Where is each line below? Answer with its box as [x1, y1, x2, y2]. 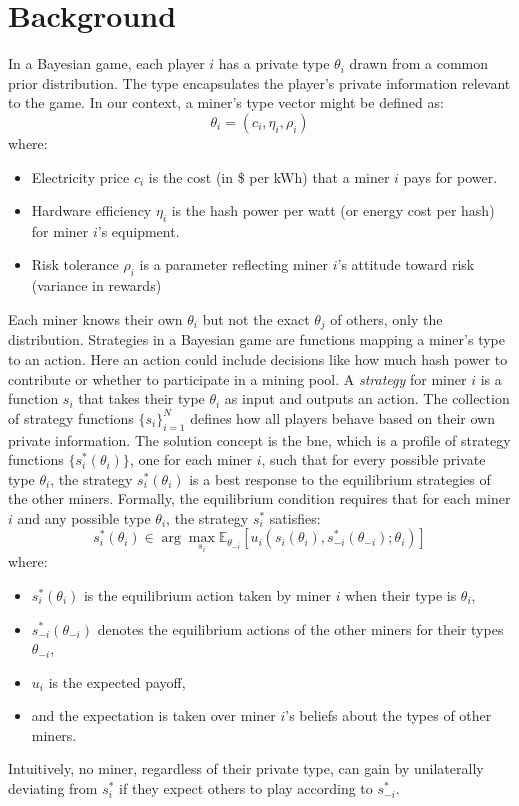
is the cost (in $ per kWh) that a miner [148, 166, 390, 187]
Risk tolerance [31, 254, 119, 275]
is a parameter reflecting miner [139, 254, 329, 275]
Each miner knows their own [8, 308, 183, 329]
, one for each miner [129, 449, 253, 470]
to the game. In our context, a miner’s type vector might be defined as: [8, 92, 444, 113]
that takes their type [78, 388, 205, 409]
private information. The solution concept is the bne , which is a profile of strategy [8, 429, 511, 450]
